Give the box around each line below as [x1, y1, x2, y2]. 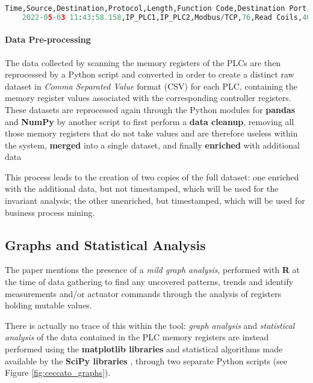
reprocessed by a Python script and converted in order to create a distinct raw [5, 68, 294, 81]
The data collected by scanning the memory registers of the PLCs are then [5, 56, 281, 69]
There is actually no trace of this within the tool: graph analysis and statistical [5, 319, 295, 331]
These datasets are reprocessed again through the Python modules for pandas [5, 103, 296, 115]
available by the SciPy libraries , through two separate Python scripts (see [5, 354, 288, 367]
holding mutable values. [5, 299, 92, 311]
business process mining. [5, 206, 95, 218]
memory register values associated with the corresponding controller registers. [5, 91, 291, 104]
